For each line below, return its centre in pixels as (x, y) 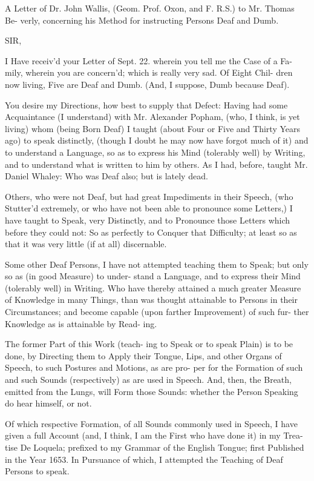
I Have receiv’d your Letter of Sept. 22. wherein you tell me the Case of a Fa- (149, 60)
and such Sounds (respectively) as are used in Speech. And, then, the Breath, (148, 380)
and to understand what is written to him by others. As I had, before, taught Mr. (156, 164)
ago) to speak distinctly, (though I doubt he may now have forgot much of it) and (157, 140)
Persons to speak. (37, 471)
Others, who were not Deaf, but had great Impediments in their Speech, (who (149, 196)
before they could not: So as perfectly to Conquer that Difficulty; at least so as (151, 232)
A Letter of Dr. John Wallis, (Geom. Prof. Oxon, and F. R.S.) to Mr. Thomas (150, 8)
